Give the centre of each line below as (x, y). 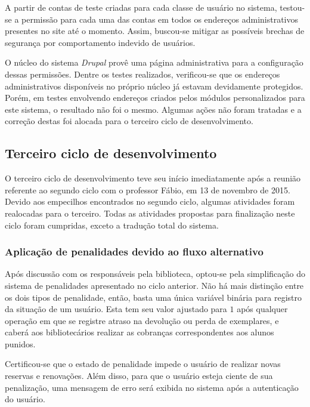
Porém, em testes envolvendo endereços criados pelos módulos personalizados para (155, 98)
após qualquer (262, 309)
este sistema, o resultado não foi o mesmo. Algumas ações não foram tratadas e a (153, 109)
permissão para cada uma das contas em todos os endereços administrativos (160, 19)
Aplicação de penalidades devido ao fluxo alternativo (134, 252)
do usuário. (25, 399)
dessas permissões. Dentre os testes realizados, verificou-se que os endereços (142, 74)
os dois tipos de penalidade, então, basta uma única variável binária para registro (153, 297)
